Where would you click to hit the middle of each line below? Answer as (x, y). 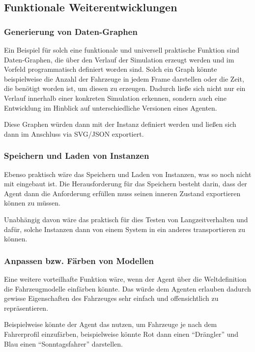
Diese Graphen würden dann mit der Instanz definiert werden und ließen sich (120, 124)
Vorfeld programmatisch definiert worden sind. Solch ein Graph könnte (111, 69)
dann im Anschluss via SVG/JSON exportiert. (74, 133)
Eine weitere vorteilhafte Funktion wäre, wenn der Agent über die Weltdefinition (125, 279)
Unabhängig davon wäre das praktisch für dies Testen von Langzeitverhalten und (126, 219)
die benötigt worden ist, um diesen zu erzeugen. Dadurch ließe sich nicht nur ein (125, 88)
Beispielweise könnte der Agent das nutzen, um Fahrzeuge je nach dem (111, 324)
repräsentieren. (26, 308)
